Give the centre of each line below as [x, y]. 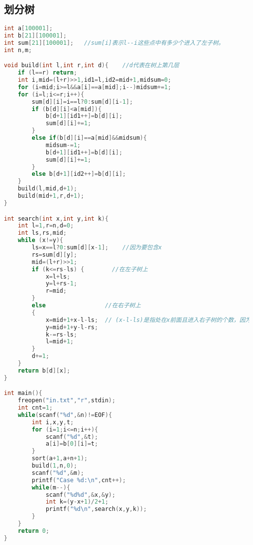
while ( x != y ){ [40, 240]
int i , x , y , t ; [53, 422]
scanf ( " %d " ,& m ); [58, 473]
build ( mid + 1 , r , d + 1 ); [51, 196]
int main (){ [23, 393]
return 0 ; [34, 531]
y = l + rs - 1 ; [61, 284]
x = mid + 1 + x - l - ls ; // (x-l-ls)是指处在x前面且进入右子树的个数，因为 [148, 320]
